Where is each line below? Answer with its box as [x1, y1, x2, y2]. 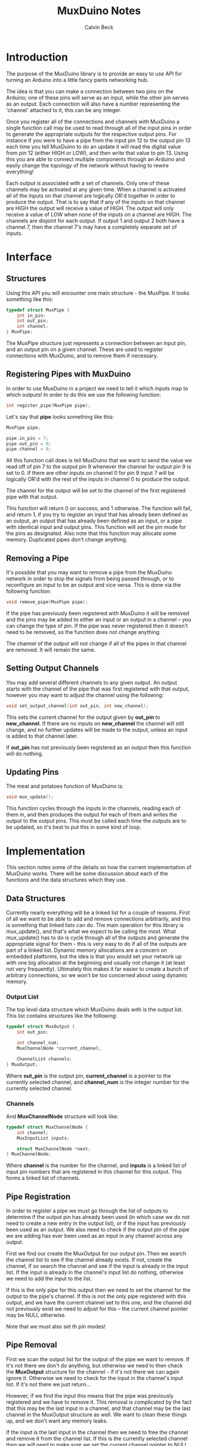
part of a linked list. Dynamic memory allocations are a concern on [6, 947, 167, 954]
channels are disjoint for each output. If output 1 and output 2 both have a [6, 217, 184, 224]
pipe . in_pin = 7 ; [6, 435, 49, 441]
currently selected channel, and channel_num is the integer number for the [6, 1078, 190, 1086]
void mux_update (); [6, 794, 54, 800]
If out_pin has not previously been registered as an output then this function [6, 744, 192, 751]
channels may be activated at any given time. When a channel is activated [6, 186, 186, 193]
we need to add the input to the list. [6, 1275, 93, 1282]
